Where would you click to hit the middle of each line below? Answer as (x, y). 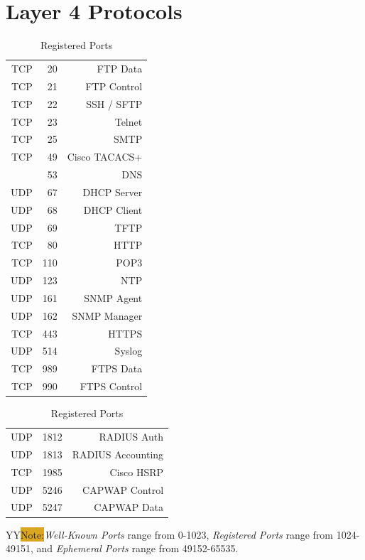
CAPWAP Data (129, 507)
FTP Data (120, 68)
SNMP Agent (113, 297)
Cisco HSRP (137, 472)
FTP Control (114, 86)
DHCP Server (113, 192)
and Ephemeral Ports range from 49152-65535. (137, 548)
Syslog (129, 351)
